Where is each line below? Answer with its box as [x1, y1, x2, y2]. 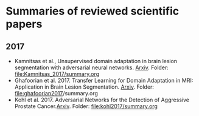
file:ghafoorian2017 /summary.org [14, 90, 99, 97]
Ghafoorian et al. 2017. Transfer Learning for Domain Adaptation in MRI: [14, 77, 194, 84]
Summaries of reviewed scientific [5, 4, 180, 18]
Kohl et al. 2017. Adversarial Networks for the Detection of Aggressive [14, 96, 190, 103]
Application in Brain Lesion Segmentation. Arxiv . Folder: [14, 83, 155, 90]
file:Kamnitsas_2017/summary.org [14, 70, 100, 77]
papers [5, 17, 43, 31]
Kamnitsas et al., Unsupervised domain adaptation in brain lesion [14, 58, 178, 64]
